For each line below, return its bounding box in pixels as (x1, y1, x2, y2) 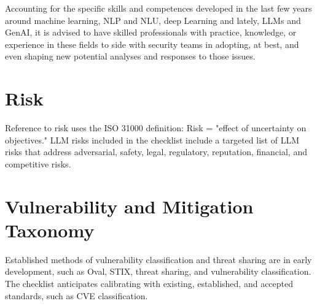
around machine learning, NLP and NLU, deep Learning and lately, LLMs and (5, 13, 301, 26)
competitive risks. (5, 157, 71, 170)
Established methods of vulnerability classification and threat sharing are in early (5, 253, 312, 266)
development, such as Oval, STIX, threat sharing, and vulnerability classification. (5, 265, 311, 278)
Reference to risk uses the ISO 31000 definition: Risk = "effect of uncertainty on (5, 121, 307, 134)
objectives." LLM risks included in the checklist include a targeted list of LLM (5, 133, 299, 146)
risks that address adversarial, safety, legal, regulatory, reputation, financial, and (5, 145, 307, 158)
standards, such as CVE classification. (5, 289, 148, 302)
